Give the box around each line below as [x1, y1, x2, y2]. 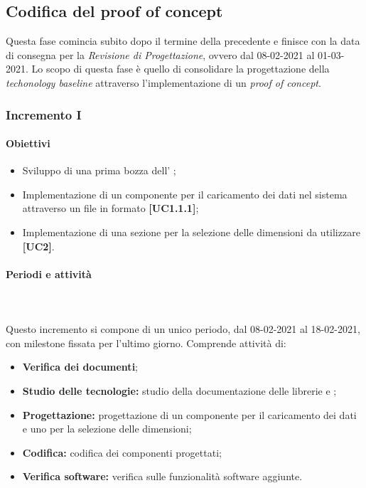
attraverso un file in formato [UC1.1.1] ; [22, 201, 199, 216]
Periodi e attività [6, 266, 92, 281]
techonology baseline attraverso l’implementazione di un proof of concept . [6, 75, 321, 90]
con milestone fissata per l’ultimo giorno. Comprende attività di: [6, 335, 286, 350]
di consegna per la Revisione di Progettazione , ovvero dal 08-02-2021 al [6, 47, 315, 62]
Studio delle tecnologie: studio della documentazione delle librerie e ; [22, 383, 337, 398]
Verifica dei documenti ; [22, 359, 139, 374]
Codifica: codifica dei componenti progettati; [22, 445, 222, 460]
